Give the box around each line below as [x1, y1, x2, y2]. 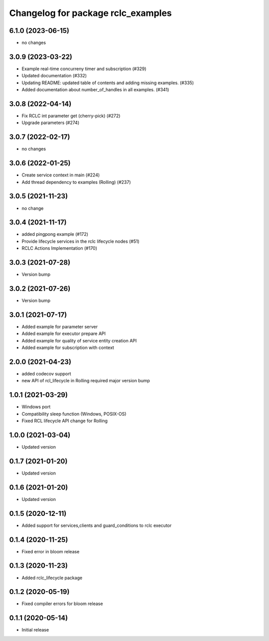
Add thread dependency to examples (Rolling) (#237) [21, 179, 131, 185]
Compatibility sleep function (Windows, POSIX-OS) [21, 411, 127, 417]
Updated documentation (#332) [21, 73, 87, 79]
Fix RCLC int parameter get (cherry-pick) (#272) [21, 113, 121, 119]
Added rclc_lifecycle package [21, 575, 83, 581]
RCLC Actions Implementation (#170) [21, 245, 97, 251]
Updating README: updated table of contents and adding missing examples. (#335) [21, 80, 194, 86]
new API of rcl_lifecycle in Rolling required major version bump [21, 378, 150, 384]
